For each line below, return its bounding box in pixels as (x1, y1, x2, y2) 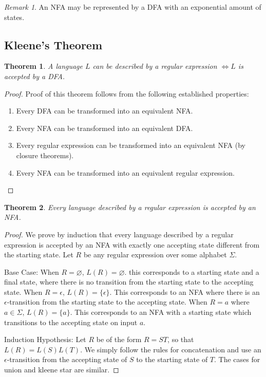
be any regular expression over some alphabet (83, 249, 227, 260)
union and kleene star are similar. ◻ (4, 364, 119, 375)
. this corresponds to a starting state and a (124, 266, 259, 277)
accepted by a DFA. (4, 70, 65, 81)
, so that (167, 334, 194, 345)
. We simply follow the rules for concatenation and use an (80, 344, 261, 354)
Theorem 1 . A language (4, 61, 83, 71)
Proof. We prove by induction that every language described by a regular (4, 229, 234, 239)
